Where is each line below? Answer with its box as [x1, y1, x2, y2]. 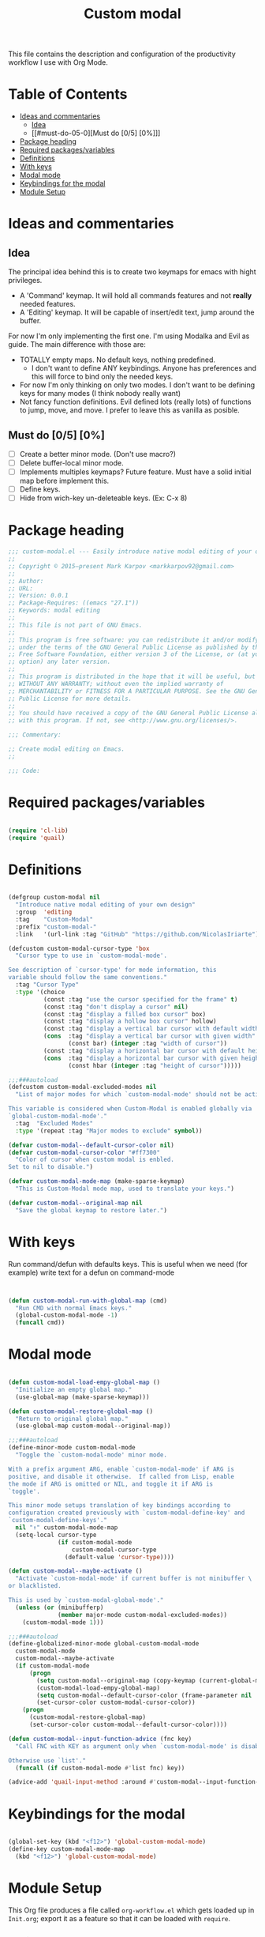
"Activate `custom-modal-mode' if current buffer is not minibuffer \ [15, 1574, 252, 1583]
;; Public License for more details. [8, 695, 132, 703]
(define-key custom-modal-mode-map [8, 1845, 125, 1853]
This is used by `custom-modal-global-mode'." [8, 1596, 164, 1604]
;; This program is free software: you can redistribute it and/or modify [8, 635, 259, 644]
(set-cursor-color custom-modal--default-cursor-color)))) [28, 1720, 227, 1729]
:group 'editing [15, 908, 73, 917]
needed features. [19, 300, 77, 309]
